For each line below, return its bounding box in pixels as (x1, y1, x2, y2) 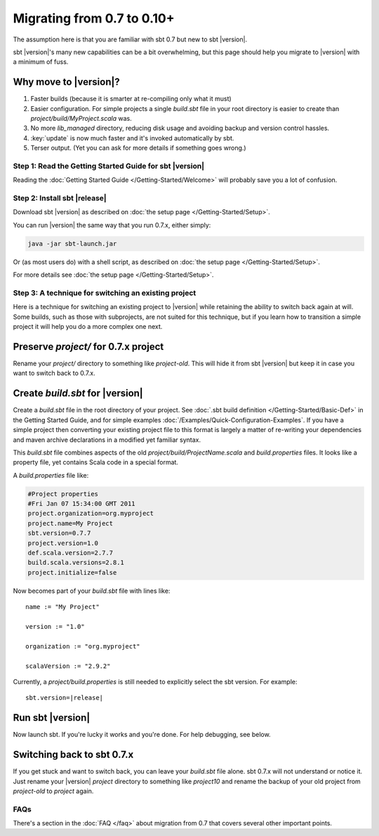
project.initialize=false (27, 568, 117, 576)
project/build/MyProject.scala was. (30, 115, 133, 123)
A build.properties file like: (13, 471, 89, 479)
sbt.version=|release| (25, 694, 104, 702)
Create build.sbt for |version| (13, 387, 143, 400)
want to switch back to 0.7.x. (13, 369, 95, 377)
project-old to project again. (13, 787, 94, 795)
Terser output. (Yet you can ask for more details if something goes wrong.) (30, 144, 246, 152)
